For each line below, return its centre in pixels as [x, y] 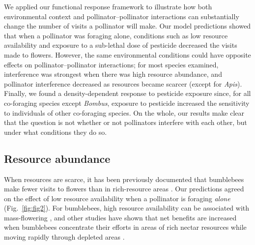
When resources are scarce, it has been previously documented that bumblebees [124, 179]
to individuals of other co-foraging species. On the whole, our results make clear [124, 112]
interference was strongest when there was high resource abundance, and [113, 74]
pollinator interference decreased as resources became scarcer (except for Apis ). [123, 83]
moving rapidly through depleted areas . [64, 237]
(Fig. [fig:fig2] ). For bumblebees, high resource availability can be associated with [127, 208]
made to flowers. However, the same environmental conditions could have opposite [127, 54]
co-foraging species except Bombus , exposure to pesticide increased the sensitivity [127, 103]
